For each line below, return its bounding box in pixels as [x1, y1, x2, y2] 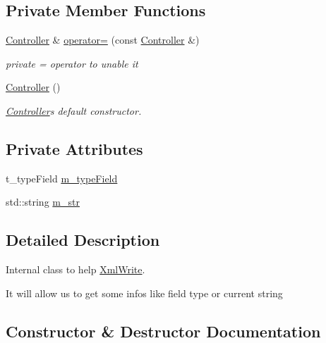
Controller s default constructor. [6, 103, 142, 118]
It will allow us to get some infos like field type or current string [6, 285, 283, 300]
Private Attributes [6, 137, 143, 159]
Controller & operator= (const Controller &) [6, 32, 200, 47]
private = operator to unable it [6, 56, 138, 70]
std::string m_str [6, 194, 80, 209]
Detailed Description [6, 229, 160, 251]
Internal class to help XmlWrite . [6, 262, 145, 277]
